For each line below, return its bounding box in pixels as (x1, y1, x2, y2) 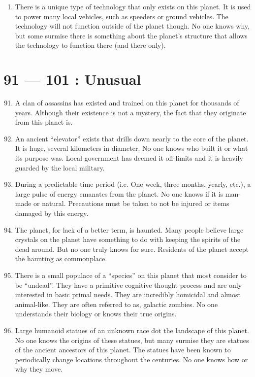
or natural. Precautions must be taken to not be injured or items (33, 198, 229, 208)
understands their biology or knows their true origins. (15, 308, 177, 319)
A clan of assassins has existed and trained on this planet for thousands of (15, 98, 239, 108)
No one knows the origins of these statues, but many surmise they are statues (15, 335, 249, 345)
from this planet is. (15, 117, 73, 127)
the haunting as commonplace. (15, 253, 107, 264)
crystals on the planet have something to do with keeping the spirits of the (15, 234, 241, 244)
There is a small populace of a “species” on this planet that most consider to (15, 270, 247, 280)
